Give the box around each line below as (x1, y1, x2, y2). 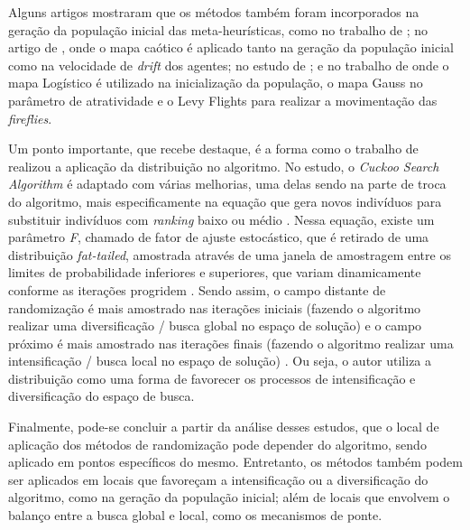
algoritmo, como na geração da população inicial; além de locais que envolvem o (8, 488, 450, 507)
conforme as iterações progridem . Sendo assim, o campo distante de (8, 280, 386, 299)
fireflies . (8, 108, 52, 127)
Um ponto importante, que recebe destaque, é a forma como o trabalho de (8, 139, 419, 158)
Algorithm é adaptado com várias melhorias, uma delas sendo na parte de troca (8, 174, 447, 193)
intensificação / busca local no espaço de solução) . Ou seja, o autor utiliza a (8, 351, 432, 370)
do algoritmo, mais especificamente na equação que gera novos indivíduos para (8, 191, 442, 210)
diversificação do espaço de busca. (8, 386, 195, 405)
